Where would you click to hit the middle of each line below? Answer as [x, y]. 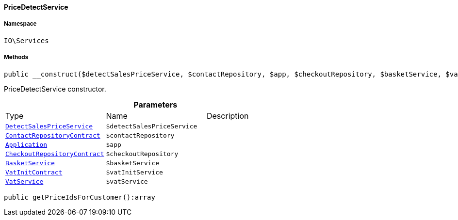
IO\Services [26, 40]
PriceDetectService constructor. [55, 89]
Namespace [20, 24]
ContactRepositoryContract [53, 135]
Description [228, 116]
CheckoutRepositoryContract [55, 154]
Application [26, 144]
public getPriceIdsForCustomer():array [80, 197]
